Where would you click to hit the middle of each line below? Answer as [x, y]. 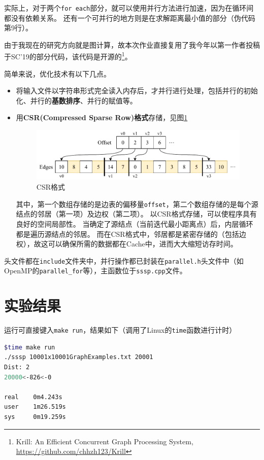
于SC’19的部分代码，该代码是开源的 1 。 [68, 56]
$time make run [30, 347]
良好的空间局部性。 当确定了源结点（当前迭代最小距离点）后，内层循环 [135, 223]
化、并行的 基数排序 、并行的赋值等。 [76, 100]
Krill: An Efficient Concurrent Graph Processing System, [105, 441]
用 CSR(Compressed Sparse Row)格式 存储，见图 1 [102, 117]
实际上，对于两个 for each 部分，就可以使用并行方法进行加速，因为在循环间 [129, 8]
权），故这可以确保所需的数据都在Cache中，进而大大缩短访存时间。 [127, 244]
